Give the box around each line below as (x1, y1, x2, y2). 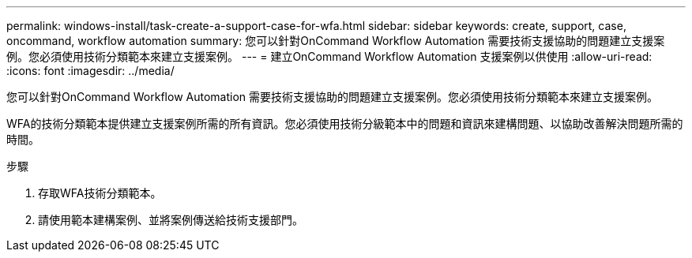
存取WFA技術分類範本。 (38, 186, 162, 200)
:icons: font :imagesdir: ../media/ (6, 64, 175, 77)
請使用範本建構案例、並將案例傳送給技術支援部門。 (38, 213, 303, 226)
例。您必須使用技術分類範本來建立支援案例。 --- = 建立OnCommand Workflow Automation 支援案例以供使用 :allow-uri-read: (6, 50, 653, 63)
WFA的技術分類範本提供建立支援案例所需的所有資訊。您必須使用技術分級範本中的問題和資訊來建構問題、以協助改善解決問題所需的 (6, 117, 683, 130)
